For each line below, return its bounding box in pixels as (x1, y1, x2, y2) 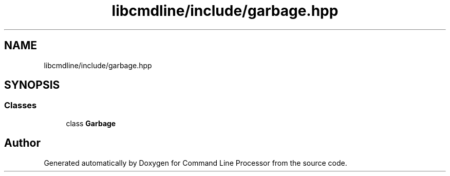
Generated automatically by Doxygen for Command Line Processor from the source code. (44, 158, 347, 167)
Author (4, 136, 41, 150)
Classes (4, 100, 37, 111)
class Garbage (66, 119, 116, 128)
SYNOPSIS (4, 79, 60, 92)
